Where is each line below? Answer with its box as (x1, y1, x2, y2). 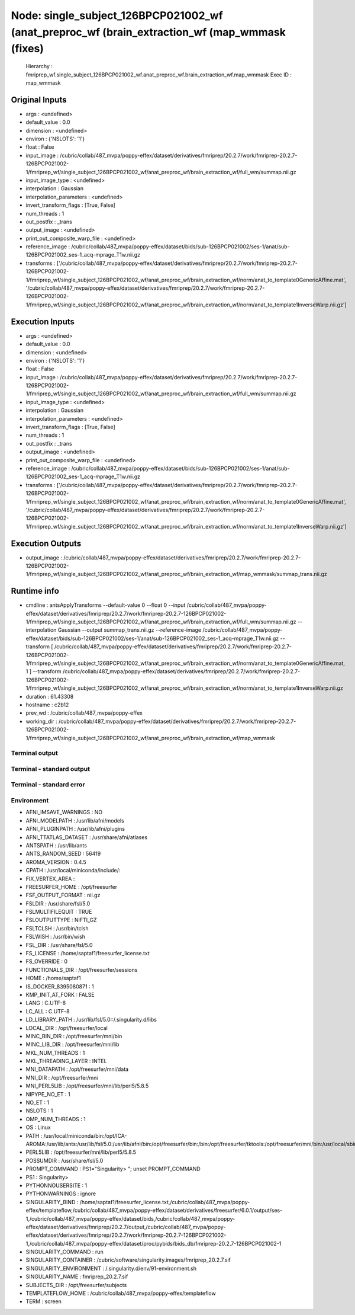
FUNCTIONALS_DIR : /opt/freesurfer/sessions (25, 966, 138, 973)
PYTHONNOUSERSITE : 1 (25, 1182, 88, 1189)
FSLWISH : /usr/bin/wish (25, 933, 86, 940)
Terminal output (11, 749, 59, 757)
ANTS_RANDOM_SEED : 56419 (25, 850, 101, 858)
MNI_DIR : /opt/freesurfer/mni (25, 1074, 98, 1081)
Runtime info (11, 586, 59, 596)
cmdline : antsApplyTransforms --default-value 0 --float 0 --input (25, 601, 186, 609)
